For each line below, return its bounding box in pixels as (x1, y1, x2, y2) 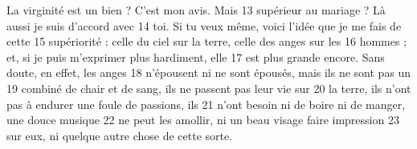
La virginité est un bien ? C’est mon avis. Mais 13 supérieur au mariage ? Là (6, 2, 386, 18)
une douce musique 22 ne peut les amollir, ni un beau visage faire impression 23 (6, 111, 399, 128)
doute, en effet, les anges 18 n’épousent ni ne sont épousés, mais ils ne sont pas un (6, 64, 411, 81)
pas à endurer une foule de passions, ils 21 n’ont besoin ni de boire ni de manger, (6, 95, 406, 112)
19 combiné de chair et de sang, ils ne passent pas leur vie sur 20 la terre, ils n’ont (6, 79, 411, 96)
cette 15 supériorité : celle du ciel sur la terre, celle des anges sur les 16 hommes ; (6, 33, 407, 50)
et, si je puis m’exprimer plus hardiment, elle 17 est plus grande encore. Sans (6, 48, 385, 65)
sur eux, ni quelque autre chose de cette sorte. (6, 127, 233, 143)
